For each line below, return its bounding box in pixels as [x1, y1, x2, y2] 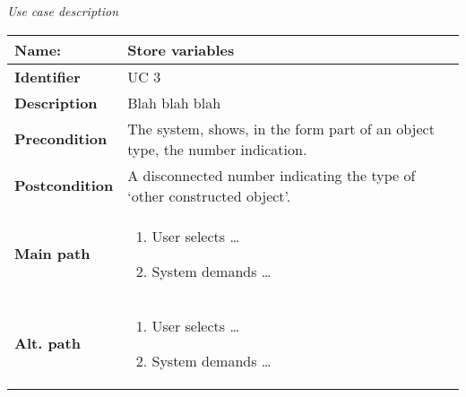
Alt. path [14, 332, 81, 354]
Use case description [7, 2, 119, 20]
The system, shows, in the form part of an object [127, 117, 435, 139]
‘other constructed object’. [127, 185, 291, 206]
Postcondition [14, 175, 114, 196]
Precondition [14, 128, 108, 150]
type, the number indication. [127, 138, 307, 160]
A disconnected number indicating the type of [127, 164, 416, 186]
